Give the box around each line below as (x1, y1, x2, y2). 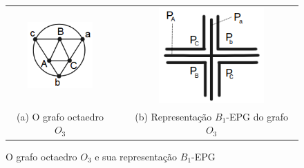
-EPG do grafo (226, 109, 288, 123)
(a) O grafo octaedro (17, 109, 104, 123)
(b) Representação (135, 109, 212, 123)
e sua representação (95, 149, 178, 163)
